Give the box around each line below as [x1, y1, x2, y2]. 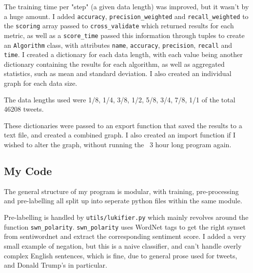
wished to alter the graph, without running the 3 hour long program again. [4, 139, 232, 150]
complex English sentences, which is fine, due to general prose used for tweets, [4, 250, 237, 260]
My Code [4, 163, 52, 178]
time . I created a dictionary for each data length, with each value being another [4, 49, 243, 59]
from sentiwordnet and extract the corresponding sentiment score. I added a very [4, 231, 246, 241]
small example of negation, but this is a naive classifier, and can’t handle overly [4, 240, 242, 251]
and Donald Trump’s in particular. [4, 260, 108, 270]
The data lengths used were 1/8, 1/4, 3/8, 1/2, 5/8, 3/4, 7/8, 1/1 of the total [4, 94, 235, 104]
